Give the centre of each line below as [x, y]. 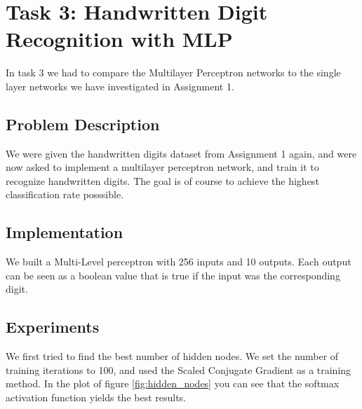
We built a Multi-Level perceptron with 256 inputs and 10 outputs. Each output [179, 262]
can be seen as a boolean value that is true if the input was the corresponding [173, 275]
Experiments [53, 327]
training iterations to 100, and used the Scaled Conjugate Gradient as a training [179, 369]
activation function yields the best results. [96, 397]
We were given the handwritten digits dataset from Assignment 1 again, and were [181, 153]
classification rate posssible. [65, 194]
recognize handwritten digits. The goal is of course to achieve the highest [162, 180]
